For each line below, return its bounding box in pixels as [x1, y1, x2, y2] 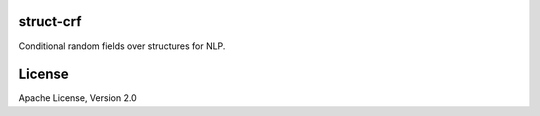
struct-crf [18, 13, 82, 30]
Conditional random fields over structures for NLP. [18, 40, 226, 52]
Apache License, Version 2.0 [18, 92, 137, 104]
